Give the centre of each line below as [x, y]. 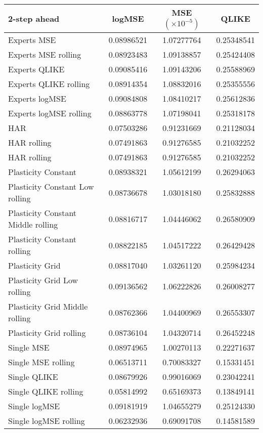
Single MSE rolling [41, 362]
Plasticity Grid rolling [47, 333]
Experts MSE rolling [45, 54]
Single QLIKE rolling [46, 391]
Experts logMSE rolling [50, 113]
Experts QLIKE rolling [49, 84]
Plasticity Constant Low [51, 186]
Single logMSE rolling [47, 421]
